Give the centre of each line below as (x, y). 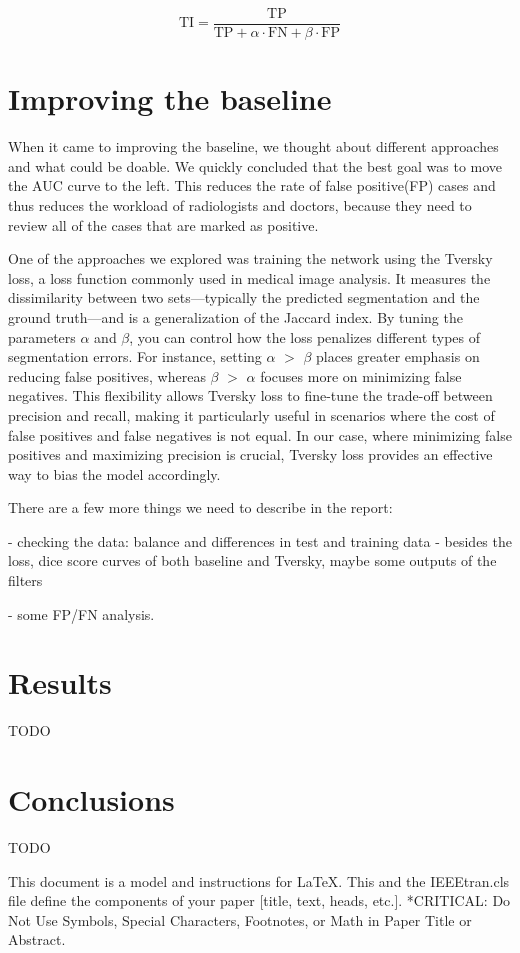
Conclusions (91, 799)
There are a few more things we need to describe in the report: (200, 507)
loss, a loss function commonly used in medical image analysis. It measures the (249, 277)
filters (25, 580)
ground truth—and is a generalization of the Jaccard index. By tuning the (235, 316)
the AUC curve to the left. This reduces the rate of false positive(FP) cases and (252, 185)
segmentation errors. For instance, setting (135, 356)
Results (60, 682)
